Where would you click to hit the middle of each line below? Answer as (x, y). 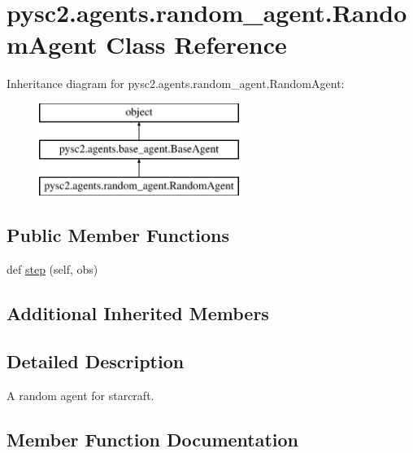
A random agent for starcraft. (80, 395)
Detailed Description (96, 361)
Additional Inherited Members (138, 313)
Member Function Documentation (153, 439)
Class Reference (196, 44)
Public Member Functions (118, 235)
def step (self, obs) (52, 269)
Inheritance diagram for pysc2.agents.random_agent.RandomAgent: (176, 84)
